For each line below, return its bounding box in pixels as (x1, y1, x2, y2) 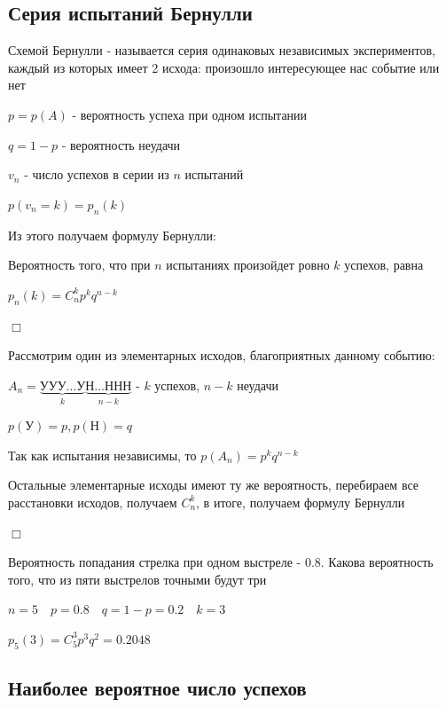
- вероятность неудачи (61, 135, 181, 153)
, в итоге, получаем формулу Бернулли (196, 492, 405, 511)
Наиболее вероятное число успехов (8, 674, 307, 702)
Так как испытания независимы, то (8, 445, 197, 464)
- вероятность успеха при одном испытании (72, 105, 308, 123)
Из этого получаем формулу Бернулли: (8, 225, 216, 244)
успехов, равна (344, 255, 424, 274)
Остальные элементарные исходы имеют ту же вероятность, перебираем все (8, 475, 419, 494)
